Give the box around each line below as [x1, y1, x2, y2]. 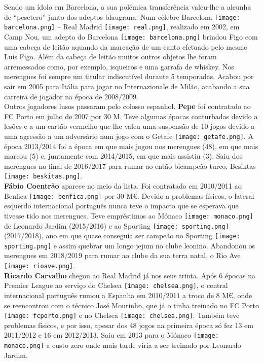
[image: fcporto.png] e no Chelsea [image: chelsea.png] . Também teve [4, 310, 240, 320]
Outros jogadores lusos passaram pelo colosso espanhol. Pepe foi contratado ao [4, 101, 251, 112]
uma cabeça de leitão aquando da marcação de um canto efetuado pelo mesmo [4, 41, 248, 52]
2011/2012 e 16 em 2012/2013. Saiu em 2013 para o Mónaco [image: [4, 330, 219, 340]
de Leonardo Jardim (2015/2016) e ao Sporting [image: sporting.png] [4, 220, 229, 231]
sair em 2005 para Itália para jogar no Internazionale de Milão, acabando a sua [4, 81, 250, 91]
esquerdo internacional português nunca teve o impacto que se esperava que [4, 200, 239, 211]
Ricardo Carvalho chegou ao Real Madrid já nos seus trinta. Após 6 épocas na [4, 270, 255, 280]
